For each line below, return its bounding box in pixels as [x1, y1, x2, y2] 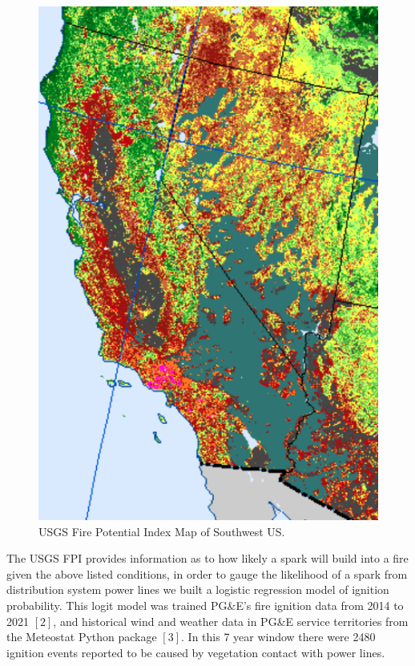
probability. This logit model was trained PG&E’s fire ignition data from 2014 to [6, 597, 404, 614]
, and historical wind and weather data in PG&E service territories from [53, 612, 409, 629]
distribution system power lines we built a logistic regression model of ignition [6, 581, 389, 598]
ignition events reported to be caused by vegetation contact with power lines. [6, 644, 385, 660]
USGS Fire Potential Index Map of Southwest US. [38, 523, 285, 539]
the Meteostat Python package [6, 628, 157, 645]
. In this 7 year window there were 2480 [181, 628, 376, 645]
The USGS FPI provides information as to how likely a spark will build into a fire [6, 550, 409, 567]
